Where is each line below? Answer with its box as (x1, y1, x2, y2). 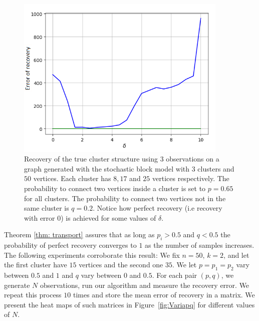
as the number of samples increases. (145, 240, 254, 250)
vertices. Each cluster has (33, 173, 111, 184)
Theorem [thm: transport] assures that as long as (4, 229, 155, 240)
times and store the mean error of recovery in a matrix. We (73, 289, 255, 300)
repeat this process (4, 289, 62, 300)
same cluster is (24, 203, 69, 213)
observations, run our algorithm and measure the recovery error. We (40, 279, 249, 290)
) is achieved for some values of (61, 212, 156, 223)
